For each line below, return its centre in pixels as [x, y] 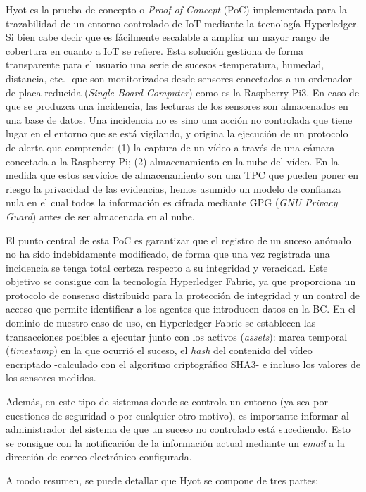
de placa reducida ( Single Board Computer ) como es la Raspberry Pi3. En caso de [183, 92]
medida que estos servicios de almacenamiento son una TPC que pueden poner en [182, 175]
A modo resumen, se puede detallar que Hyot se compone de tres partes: [162, 480]
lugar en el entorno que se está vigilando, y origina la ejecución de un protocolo [177, 133]
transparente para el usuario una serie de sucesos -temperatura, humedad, [165, 64]
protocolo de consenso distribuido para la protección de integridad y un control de [183, 295]
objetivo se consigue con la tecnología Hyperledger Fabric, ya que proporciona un [181, 281]
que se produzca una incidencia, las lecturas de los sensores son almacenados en [177, 106]
